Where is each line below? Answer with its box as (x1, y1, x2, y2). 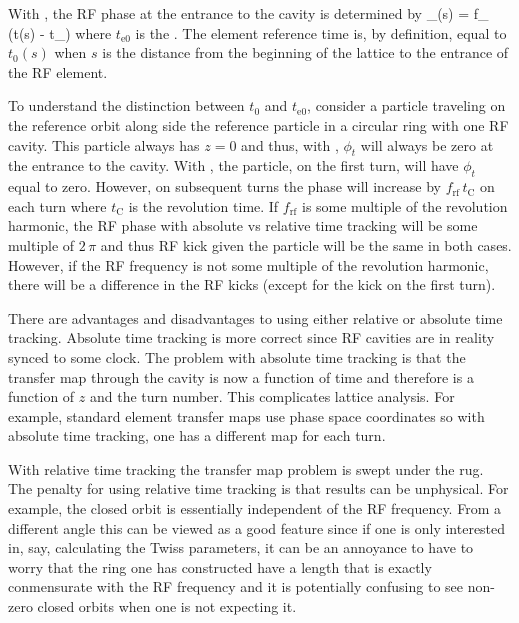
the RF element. (8, 61, 108, 82)
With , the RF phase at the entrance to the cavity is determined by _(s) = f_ (8, 3, 489, 23)
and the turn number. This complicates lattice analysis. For (89, 386, 455, 407)
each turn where (8, 195, 107, 216)
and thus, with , (241, 134, 339, 155)
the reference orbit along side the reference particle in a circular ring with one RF (8, 114, 509, 135)
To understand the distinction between (8, 95, 245, 116)
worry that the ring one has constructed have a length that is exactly (8, 556, 432, 577)
